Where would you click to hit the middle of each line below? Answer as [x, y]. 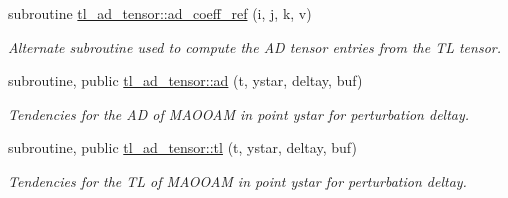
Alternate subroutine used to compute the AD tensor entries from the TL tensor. [254, 46]
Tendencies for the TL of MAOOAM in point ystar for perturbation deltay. [237, 180]
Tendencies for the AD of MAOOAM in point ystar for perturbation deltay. [239, 113]
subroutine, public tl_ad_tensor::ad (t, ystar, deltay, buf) [185, 80]
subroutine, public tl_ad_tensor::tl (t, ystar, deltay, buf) [182, 147]
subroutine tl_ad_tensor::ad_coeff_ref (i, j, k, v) [160, 13]
